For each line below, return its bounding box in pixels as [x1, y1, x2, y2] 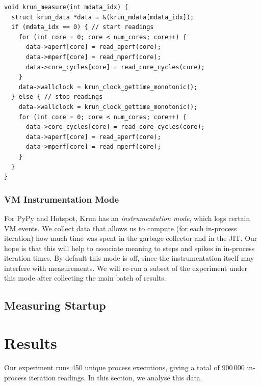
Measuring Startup [4, 297, 106, 313]
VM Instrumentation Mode [4, 192, 119, 205]
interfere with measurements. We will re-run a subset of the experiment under [4, 262, 247, 273]
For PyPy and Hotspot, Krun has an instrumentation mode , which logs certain [4, 212, 250, 223]
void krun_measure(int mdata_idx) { [4, 4, 128, 11]
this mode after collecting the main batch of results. [4, 272, 166, 283]
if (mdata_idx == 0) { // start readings [11, 23, 154, 31]
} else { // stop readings [11, 93, 103, 101]
